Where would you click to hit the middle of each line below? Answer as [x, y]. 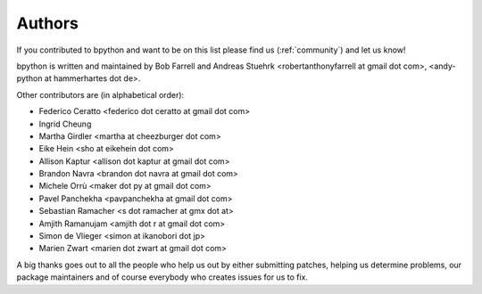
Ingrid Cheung [65, 124]
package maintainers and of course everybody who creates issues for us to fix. [162, 277]
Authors [48, 23]
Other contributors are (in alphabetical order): [100, 94]
